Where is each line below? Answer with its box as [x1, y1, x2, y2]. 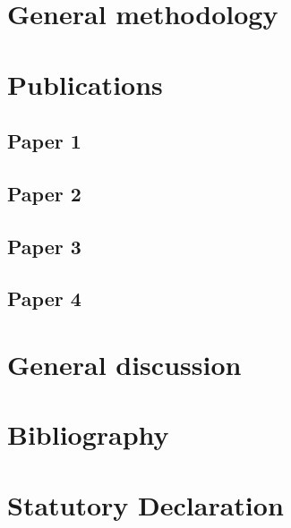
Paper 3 [7, 232, 81, 260]
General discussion [7, 346, 242, 383]
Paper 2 [7, 179, 81, 207]
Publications [7, 65, 163, 102]
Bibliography [7, 416, 169, 453]
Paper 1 [7, 127, 81, 155]
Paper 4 [7, 285, 81, 312]
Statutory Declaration [7, 486, 284, 523]
